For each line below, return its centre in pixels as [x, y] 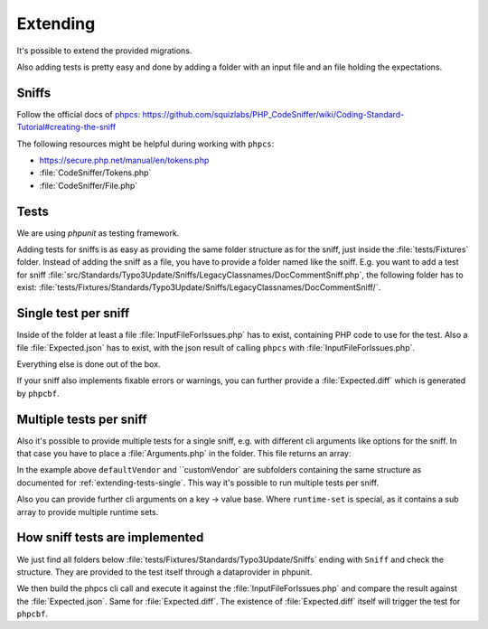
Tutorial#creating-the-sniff [66, 127]
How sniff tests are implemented [110, 538]
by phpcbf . [38, 393]
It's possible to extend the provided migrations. [104, 51]
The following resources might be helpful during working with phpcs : [145, 144]
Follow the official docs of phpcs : [79, 114]
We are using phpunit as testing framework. [98, 233]
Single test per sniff [73, 313]
